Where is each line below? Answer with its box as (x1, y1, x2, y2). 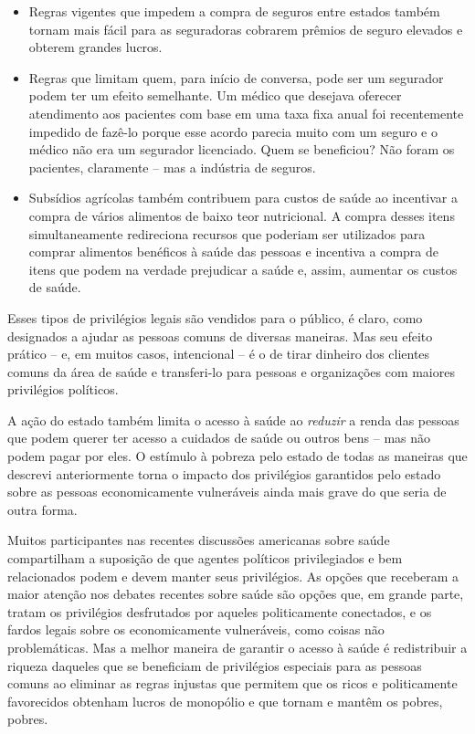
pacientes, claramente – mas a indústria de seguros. (28, 157, 316, 176)
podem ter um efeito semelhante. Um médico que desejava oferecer (28, 86, 402, 105)
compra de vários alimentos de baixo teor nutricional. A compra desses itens (28, 205, 455, 225)
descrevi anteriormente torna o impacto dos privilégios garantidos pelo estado (7, 464, 441, 483)
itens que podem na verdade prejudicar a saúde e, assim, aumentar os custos (28, 259, 458, 278)
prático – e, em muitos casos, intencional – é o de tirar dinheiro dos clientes (7, 344, 430, 363)
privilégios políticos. (7, 380, 119, 399)
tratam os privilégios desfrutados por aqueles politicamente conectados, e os (7, 602, 432, 621)
